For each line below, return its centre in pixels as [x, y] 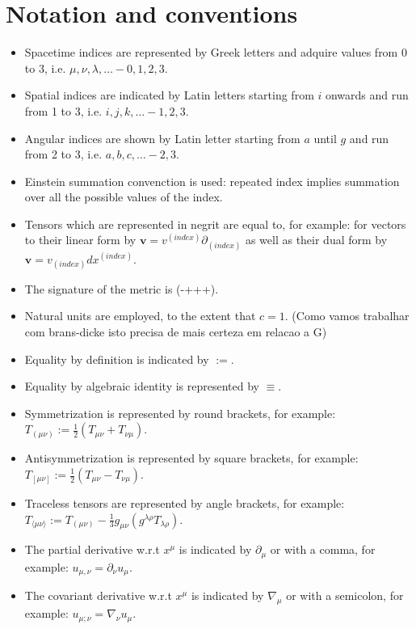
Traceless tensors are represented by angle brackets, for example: [185, 503]
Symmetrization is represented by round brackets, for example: [180, 413]
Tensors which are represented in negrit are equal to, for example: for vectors [215, 224]
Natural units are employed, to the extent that [140, 316]
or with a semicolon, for [345, 595]
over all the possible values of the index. [124, 197]
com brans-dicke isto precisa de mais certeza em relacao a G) [176, 332]
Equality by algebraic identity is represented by [142, 386]
